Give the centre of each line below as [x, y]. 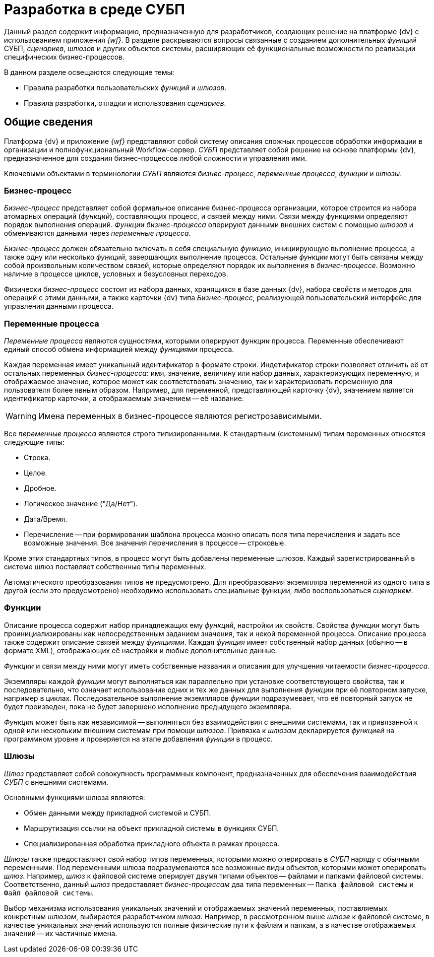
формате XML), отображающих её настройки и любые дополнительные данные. [141, 650]
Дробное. [40, 488]
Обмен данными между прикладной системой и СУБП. [118, 813]
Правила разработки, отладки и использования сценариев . [125, 103]
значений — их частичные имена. [61, 933]
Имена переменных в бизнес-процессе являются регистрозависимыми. [180, 416]
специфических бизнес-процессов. [64, 57]
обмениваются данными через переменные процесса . [97, 233]
